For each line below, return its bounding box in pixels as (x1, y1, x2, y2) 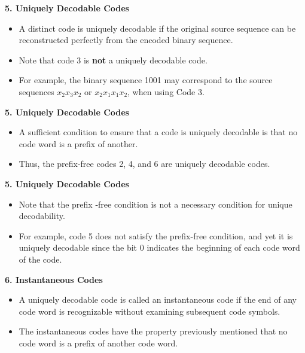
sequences (19, 85, 54, 98)
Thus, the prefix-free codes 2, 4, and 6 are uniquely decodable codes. (19, 157, 270, 170)
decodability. (19, 209, 65, 222)
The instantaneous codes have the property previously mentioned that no (19, 325, 288, 337)
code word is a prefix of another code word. (19, 336, 178, 349)
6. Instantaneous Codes (5, 273, 103, 285)
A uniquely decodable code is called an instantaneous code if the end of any (19, 293, 297, 306)
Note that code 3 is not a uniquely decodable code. (19, 53, 208, 66)
